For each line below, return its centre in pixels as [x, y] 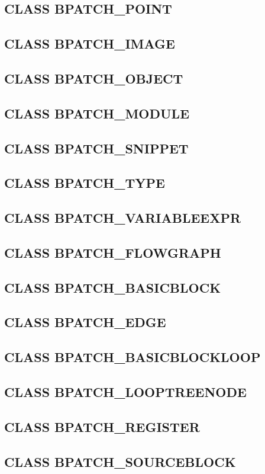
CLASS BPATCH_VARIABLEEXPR [123, 218]
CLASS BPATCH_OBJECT [94, 78]
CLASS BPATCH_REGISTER [102, 426]
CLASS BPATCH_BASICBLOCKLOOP [132, 357]
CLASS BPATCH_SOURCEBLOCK [120, 461]
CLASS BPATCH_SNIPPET [96, 148]
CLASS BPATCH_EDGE [85, 322]
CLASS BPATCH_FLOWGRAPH [113, 252]
